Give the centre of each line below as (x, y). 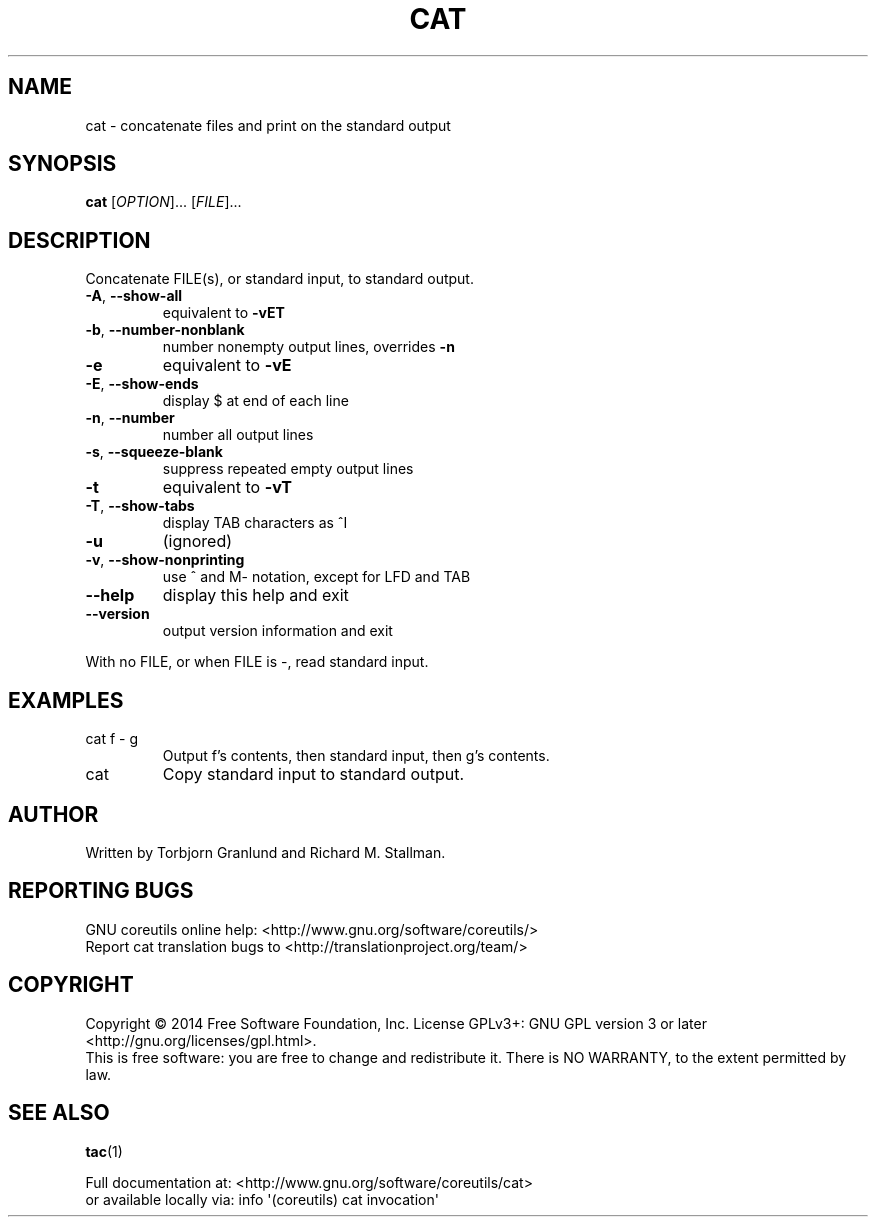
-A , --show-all (134, 296)
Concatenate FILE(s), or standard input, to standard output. (279, 279)
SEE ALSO (59, 1113)
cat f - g (111, 739)
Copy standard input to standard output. (313, 774)
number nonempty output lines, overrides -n (308, 347)
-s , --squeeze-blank (154, 452)
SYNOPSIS (62, 164)
